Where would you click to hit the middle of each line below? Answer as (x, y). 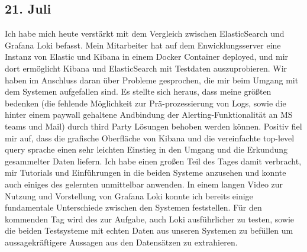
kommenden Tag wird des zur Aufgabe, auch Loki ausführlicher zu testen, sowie (150, 219)
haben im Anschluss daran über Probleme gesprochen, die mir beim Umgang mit (152, 80)
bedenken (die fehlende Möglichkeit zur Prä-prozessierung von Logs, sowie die (146, 103)
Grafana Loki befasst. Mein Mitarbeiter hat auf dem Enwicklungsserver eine (143, 45)
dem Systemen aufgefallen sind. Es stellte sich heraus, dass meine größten (138, 91)
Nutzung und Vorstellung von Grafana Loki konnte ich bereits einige (129, 196)
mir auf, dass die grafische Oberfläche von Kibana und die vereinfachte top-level (150, 138)
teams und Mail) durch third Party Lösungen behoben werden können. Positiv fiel (153, 126)
